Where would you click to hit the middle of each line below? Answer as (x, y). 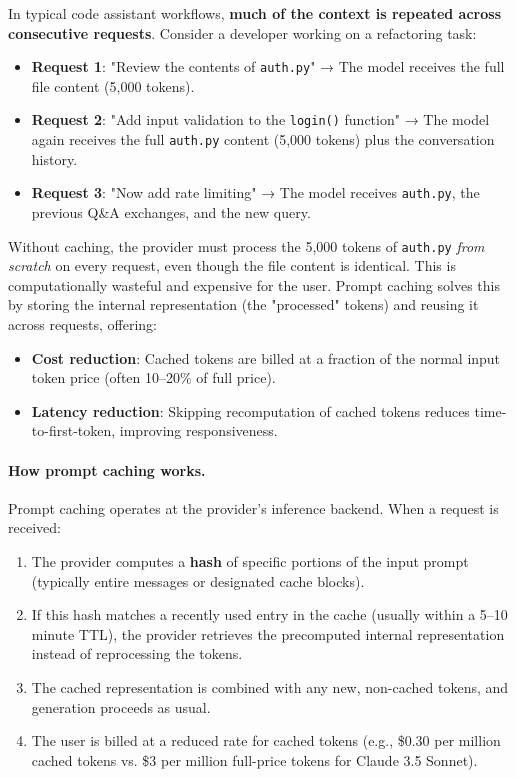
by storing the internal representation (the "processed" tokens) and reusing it (243, 304)
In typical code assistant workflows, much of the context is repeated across (254, 13)
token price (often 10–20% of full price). (153, 377)
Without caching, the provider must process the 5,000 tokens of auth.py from (246, 245)
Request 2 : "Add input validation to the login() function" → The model (260, 119)
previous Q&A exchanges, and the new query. (171, 212)
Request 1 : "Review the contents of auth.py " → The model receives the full (268, 66)
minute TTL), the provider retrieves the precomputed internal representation (268, 633)
